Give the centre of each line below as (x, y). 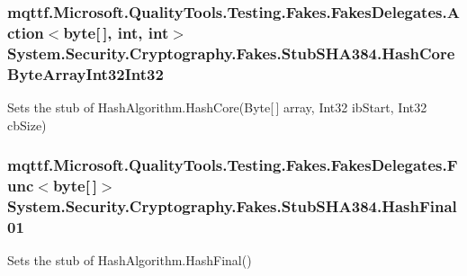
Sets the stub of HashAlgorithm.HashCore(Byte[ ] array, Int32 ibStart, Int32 (217, 107)
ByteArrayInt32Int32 (85, 73)
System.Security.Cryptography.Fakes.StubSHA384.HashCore (231, 53)
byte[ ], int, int (116, 32)
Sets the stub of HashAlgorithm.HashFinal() (130, 260)
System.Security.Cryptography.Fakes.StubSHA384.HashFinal (232, 205)
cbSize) (27, 125)
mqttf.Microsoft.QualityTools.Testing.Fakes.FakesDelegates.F (233, 165)
